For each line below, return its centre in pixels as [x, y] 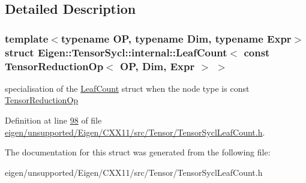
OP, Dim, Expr [157, 66]
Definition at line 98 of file [53, 120]
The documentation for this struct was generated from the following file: [138, 152]
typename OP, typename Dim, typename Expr [176, 38]
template [27, 38]
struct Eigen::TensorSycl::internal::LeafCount [116, 52]
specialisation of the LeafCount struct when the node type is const [127, 88]
